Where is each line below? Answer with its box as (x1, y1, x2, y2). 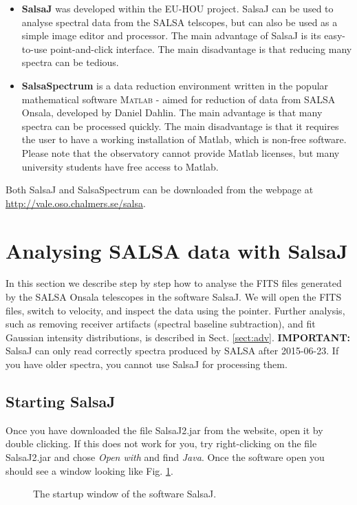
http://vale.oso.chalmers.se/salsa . (6, 195, 146, 210)
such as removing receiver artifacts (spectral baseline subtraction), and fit (6, 316, 316, 331)
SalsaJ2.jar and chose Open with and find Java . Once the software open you (6, 449, 325, 464)
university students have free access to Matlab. (21, 159, 219, 173)
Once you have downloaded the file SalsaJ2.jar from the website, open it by (6, 422, 323, 437)
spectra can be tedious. (21, 55, 119, 69)
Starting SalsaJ (6, 390, 116, 411)
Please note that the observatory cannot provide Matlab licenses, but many (21, 145, 340, 160)
